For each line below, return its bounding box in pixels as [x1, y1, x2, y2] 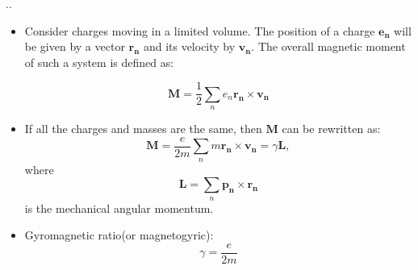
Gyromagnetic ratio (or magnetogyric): [24, 226, 214, 243]
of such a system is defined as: [24, 53, 174, 70]
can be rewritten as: [282, 120, 381, 137]
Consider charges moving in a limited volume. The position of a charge [24, 22, 375, 39]
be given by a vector [24, 38, 125, 55]
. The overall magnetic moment [251, 38, 406, 55]
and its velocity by [143, 38, 236, 55]
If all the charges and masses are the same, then [24, 120, 262, 137]
